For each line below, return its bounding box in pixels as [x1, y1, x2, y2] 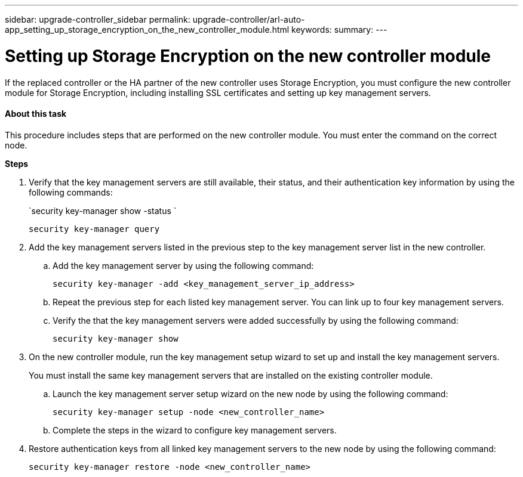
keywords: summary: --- [291, 24, 387, 35]
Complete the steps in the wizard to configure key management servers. [53, 425, 337, 435]
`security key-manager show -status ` [29, 205, 177, 216]
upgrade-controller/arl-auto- [192, 14, 305, 24]
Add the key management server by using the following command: [53, 260, 314, 271]
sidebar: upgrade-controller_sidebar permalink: [5, 14, 190, 24]
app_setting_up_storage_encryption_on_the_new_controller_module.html [5, 24, 290, 35]
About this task [5, 109, 67, 119]
